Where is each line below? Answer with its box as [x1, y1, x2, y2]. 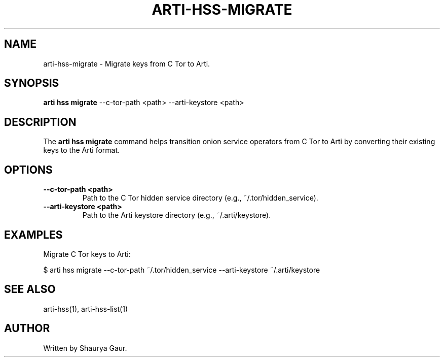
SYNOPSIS [4, 77, 59, 90]
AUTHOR [4, 322, 50, 335]
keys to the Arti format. [43, 146, 120, 155]
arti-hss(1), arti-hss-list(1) [43, 304, 128, 313]
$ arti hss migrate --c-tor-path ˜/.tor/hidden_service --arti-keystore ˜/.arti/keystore [43, 265, 320, 274]
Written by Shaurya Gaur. [43, 343, 127, 352]
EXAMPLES [4, 228, 63, 241]
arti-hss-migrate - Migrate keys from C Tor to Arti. [43, 59, 210, 68]
